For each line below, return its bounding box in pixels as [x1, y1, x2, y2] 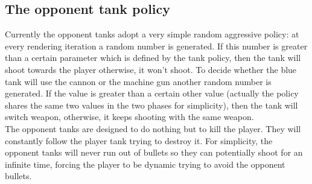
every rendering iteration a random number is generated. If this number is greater [5, 39, 308, 52]
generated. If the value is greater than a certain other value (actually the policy [5, 87, 299, 100]
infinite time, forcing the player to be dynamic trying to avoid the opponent [5, 157, 285, 170]
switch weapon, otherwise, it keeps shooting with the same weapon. [5, 110, 254, 123]
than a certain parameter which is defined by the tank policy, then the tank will [5, 51, 301, 64]
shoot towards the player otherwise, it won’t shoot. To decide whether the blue [5, 63, 297, 75]
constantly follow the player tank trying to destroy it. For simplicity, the [5, 134, 273, 147]
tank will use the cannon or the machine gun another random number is [5, 75, 272, 87]
